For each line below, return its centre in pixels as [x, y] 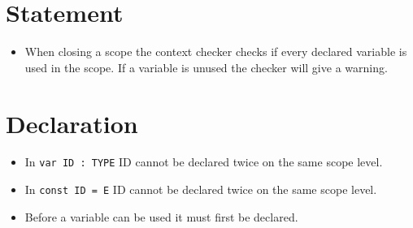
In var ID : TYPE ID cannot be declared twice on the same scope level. [204, 162]
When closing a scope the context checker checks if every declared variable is [216, 52]
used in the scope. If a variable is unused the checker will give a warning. [206, 67]
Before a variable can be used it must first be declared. [161, 216]
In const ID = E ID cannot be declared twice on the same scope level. [201, 189]
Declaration [72, 123]
